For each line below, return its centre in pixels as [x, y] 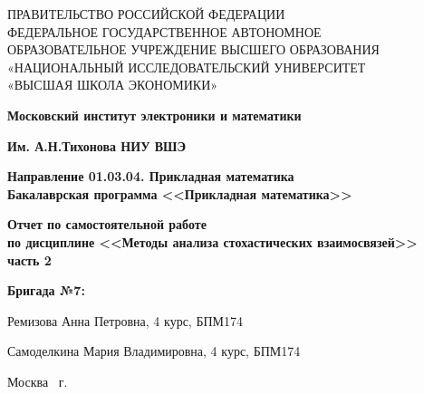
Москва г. [38, 381]
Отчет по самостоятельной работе [107, 224]
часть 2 [29, 259]
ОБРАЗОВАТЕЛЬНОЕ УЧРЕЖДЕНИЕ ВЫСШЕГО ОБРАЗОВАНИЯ [193, 49]
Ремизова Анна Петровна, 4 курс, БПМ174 [125, 320]
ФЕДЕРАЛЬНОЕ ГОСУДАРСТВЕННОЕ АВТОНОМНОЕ [164, 31]
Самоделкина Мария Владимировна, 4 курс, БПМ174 [154, 351]
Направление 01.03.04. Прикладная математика [151, 176]
